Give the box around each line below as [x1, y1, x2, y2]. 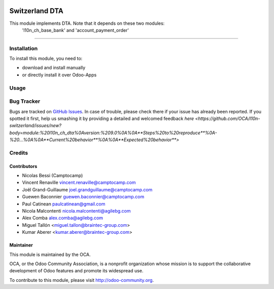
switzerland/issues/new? [9, 122, 62, 129]
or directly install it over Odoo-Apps [22, 71, 97, 78]
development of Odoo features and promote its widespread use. [9, 268, 144, 274]
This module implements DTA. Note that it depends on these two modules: [9, 20, 165, 26]
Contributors [9, 163, 38, 169]
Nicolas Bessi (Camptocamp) [22, 173, 83, 179]
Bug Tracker [9, 98, 41, 105]
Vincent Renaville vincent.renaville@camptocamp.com [22, 180, 136, 186]
